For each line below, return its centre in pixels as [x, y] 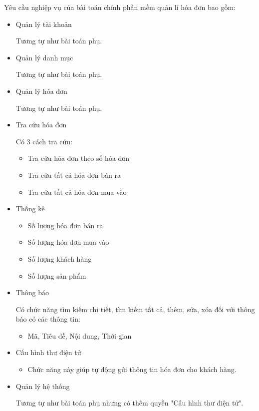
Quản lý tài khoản [44, 24]
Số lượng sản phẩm [57, 275]
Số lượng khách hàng [60, 258]
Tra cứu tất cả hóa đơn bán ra [74, 175]
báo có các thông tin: [48, 319]
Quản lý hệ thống [43, 386]
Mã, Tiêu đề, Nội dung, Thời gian [80, 335]
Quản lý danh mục [44, 57]
